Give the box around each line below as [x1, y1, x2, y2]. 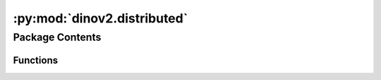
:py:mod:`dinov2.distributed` [13, 11, 188, 26]
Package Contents [13, 31, 102, 44]
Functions [13, 54, 59, 66]
